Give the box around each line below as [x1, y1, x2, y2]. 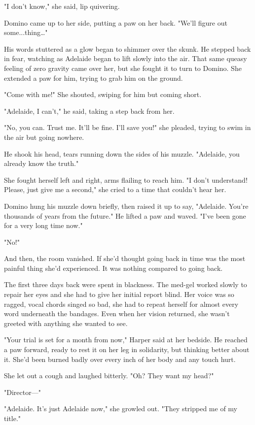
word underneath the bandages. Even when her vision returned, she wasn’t [4, 308, 230, 319]
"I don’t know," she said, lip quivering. [4, 1, 120, 11]
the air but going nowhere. [4, 131, 84, 142]
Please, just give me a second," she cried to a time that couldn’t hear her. [4, 184, 226, 195]
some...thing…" [4, 27, 48, 37]
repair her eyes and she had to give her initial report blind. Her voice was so [4, 289, 234, 299]
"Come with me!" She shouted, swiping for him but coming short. [4, 89, 202, 99]
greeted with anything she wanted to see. [4, 318, 128, 328]
